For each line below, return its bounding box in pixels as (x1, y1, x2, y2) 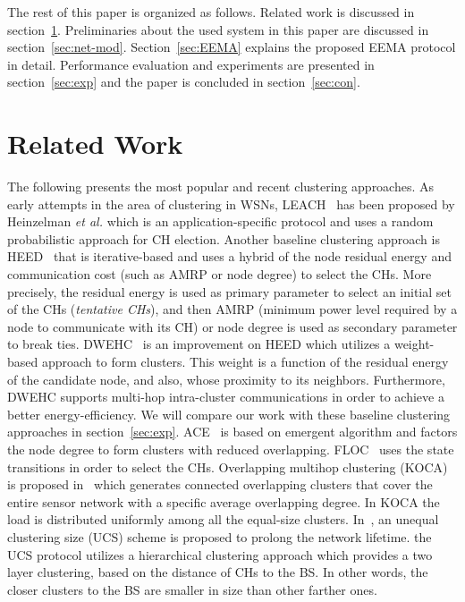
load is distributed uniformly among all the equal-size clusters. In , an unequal (7, 510, 439, 529)
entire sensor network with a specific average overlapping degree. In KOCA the (7, 492, 440, 511)
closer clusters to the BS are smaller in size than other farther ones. (7, 580, 377, 598)
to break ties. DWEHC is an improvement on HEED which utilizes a (7, 335, 391, 353)
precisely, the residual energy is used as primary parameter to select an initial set (7, 282, 452, 301)
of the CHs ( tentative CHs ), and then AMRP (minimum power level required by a (7, 300, 458, 318)
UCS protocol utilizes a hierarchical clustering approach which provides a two (7, 545, 433, 564)
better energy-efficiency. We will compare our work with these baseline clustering (7, 404, 451, 423)
